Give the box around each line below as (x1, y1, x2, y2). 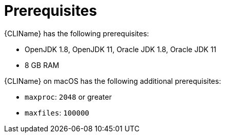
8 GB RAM (25, 60, 59, 70)
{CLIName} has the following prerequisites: (4, 29, 149, 38)
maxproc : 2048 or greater (25, 92, 112, 101)
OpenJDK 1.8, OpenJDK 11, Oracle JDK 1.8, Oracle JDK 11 (25, 44, 217, 54)
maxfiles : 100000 (25, 108, 89, 117)
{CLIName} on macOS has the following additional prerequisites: (4, 76, 221, 85)
